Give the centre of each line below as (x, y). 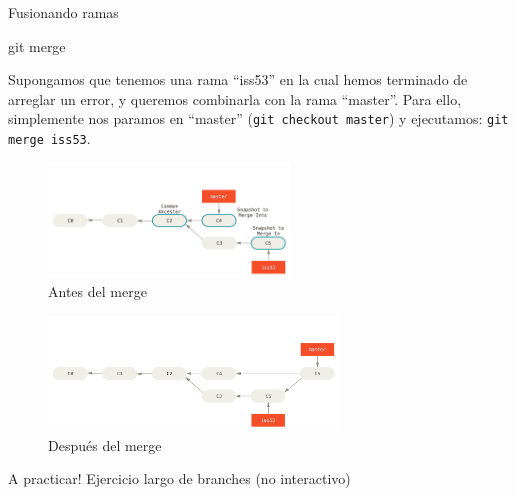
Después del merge (105, 444)
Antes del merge (97, 291)
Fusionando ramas (63, 12)
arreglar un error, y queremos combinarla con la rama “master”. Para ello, (235, 98)
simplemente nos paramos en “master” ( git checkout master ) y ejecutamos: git (258, 118)
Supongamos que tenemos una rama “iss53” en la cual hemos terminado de (238, 79)
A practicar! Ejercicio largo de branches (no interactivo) (179, 478)
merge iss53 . (49, 138)
